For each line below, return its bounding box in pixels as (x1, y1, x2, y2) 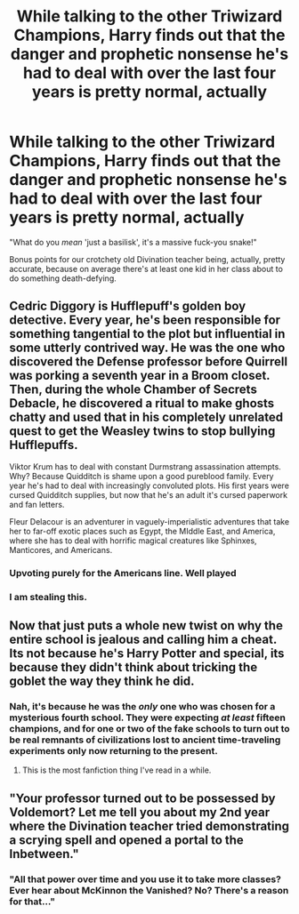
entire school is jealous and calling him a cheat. (9, 631, 278, 646)
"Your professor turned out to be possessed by (9, 790, 276, 806)
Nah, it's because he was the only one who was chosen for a (9, 700, 276, 712)
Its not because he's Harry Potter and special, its (9, 645, 285, 661)
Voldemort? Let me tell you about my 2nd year (9, 805, 271, 820)
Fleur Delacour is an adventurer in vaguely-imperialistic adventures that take (9, 516, 290, 526)
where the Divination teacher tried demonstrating (9, 818, 290, 833)
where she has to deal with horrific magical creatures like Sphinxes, (9, 535, 257, 546)
